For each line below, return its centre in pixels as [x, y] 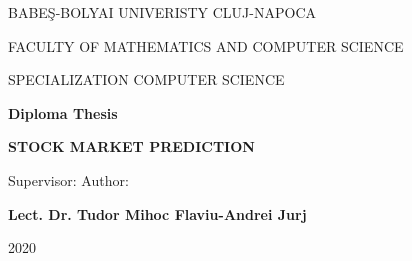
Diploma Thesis [63, 112]
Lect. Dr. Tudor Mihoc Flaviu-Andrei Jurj [157, 213]
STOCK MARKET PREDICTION [131, 146]
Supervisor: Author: [68, 179]
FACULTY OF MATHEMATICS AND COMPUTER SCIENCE [206, 45]
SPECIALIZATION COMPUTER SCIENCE [146, 79]
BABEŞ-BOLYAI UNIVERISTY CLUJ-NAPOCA [162, 12]
